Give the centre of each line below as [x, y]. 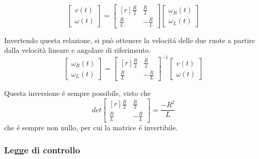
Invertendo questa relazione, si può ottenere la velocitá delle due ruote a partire [130, 40]
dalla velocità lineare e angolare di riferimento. [78, 50]
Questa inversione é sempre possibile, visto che [78, 93]
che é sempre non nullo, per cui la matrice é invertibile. [91, 127]
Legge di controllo [42, 150]
